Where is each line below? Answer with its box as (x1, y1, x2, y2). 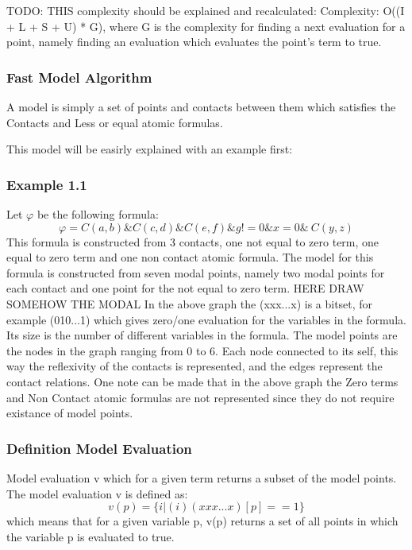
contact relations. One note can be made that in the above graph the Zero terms (6, 373, 399, 389)
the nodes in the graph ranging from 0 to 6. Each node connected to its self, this (6, 342, 399, 358)
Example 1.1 (6, 174, 87, 194)
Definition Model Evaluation (6, 438, 192, 458)
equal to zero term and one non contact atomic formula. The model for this (6, 249, 374, 265)
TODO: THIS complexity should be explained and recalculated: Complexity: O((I (6, 2, 405, 18)
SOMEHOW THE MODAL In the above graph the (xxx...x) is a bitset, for (6, 295, 373, 312)
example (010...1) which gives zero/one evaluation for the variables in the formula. (6, 311, 406, 327)
